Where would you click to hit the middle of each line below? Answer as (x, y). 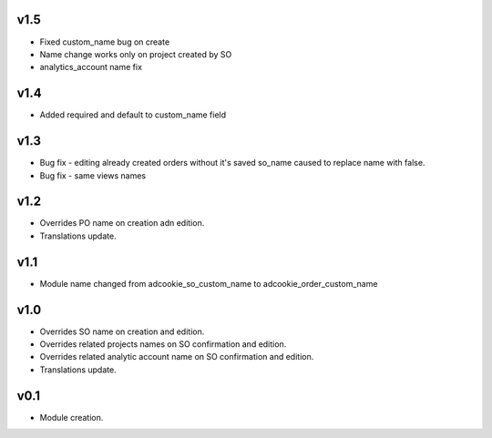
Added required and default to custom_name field (133, 115)
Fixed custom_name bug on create (105, 42)
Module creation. (72, 417)
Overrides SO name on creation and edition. (122, 331)
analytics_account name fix (91, 67)
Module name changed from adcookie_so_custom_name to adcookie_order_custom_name (209, 283)
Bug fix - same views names (93, 175)
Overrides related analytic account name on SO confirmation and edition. (177, 357)
